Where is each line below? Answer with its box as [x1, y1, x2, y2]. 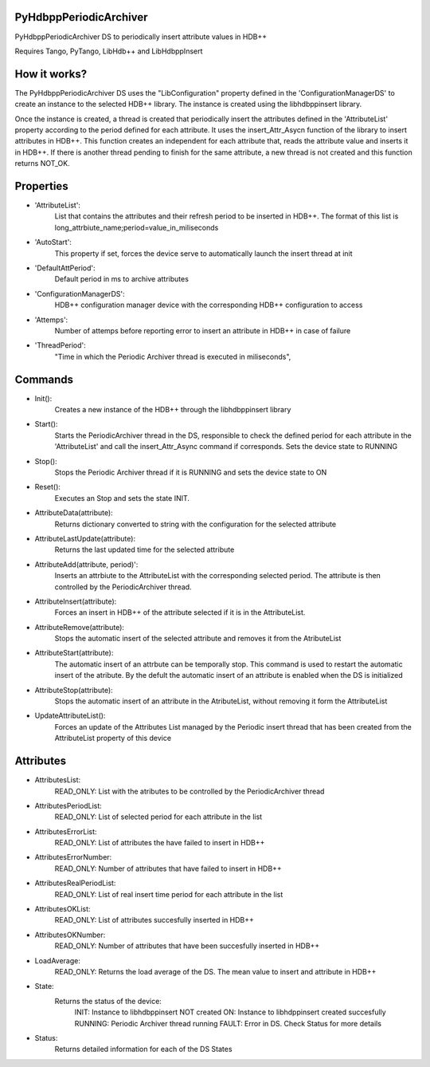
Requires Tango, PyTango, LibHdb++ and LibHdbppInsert [14, 46, 203, 56]
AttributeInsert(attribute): [34, 596, 117, 606]
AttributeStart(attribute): [34, 648, 114, 658]
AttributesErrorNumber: [34, 852, 112, 862]
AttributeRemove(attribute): [34, 622, 125, 632]
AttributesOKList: [34, 904, 91, 914]
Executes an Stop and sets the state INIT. [54, 493, 190, 502]
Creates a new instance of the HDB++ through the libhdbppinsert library [54, 405, 291, 415]
